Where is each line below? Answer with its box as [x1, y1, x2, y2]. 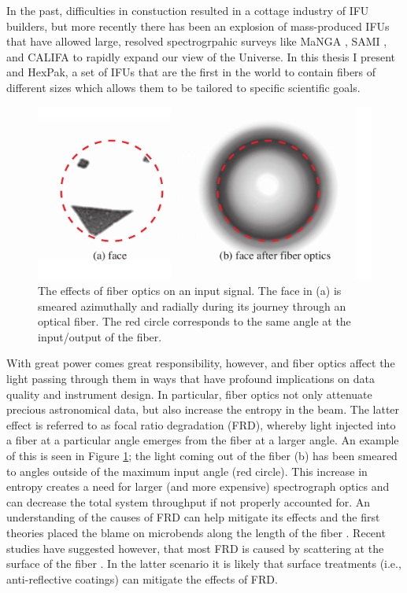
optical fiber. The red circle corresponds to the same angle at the [38, 313, 351, 330]
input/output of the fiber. [38, 328, 162, 344]
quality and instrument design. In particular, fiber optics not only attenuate [6, 385, 372, 402]
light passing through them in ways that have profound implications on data [6, 370, 375, 386]
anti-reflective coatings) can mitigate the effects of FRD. [6, 570, 278, 587]
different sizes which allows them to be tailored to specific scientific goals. [6, 79, 361, 95]
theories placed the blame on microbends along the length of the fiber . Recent [6, 524, 386, 540]
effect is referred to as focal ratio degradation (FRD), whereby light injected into [6, 416, 396, 433]
